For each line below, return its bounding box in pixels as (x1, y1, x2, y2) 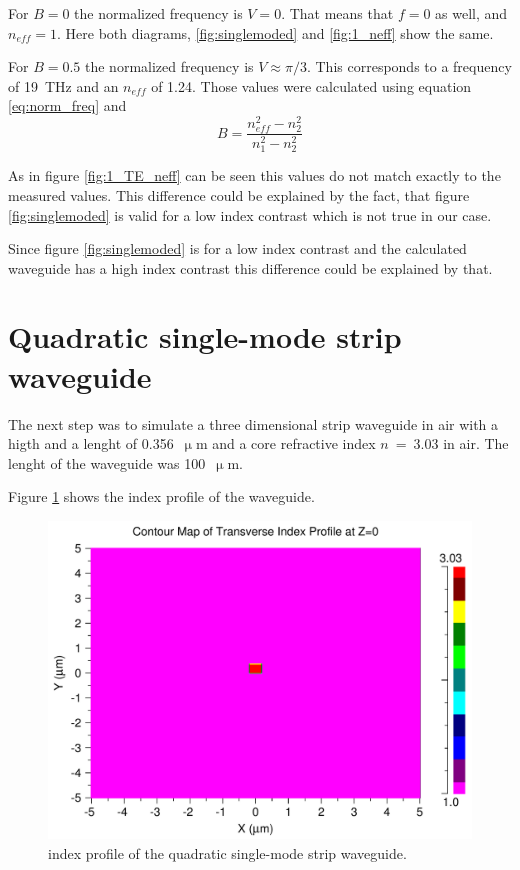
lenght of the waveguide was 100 (8, 452, 206, 473)
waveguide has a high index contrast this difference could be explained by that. (8, 257, 493, 278)
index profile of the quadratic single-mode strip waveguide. (48, 842, 407, 863)
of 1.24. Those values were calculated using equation (151, 75, 472, 96)
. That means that (281, 3, 394, 23)
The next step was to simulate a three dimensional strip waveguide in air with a (8, 413, 499, 434)
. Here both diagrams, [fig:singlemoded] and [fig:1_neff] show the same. (57, 22, 494, 43)
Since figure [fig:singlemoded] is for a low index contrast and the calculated (8, 238, 467, 259)
